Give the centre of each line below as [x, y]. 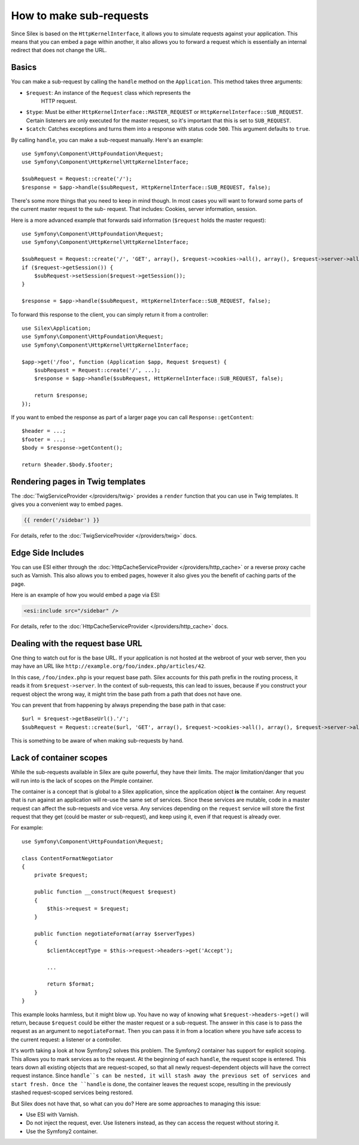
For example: [27, 828]
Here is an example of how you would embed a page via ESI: [86, 595]
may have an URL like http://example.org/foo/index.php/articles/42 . [108, 666]
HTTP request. [59, 101]
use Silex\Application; [57, 328]
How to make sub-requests [80, 16]
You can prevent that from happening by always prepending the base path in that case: [118, 705]
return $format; [71, 984]
